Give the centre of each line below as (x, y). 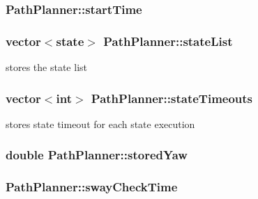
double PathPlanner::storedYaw (97, 155)
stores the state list (46, 67)
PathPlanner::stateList (168, 41)
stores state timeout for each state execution (100, 124)
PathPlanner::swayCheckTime (92, 187)
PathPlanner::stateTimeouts (172, 98)
